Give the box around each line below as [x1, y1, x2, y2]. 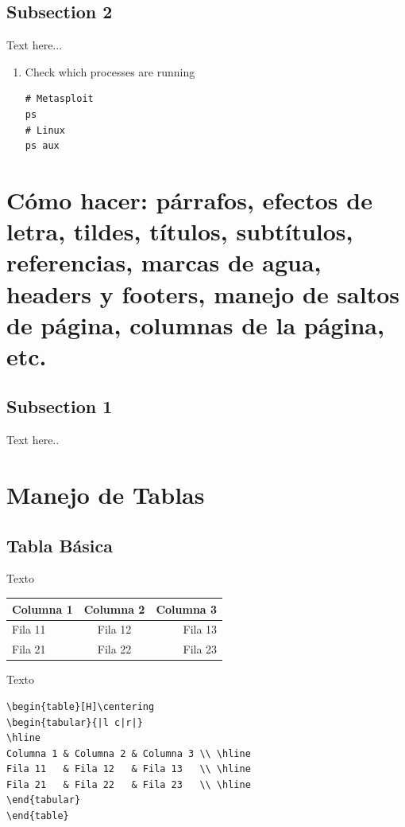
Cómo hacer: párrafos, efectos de [6, 183, 372, 216]
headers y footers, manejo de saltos [6, 277, 399, 310]
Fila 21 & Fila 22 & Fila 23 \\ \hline [6, 778, 251, 790]
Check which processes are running [25, 63, 195, 80]
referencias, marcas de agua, [6, 246, 322, 279]
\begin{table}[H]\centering [6, 700, 155, 712]
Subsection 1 [6, 394, 113, 419]
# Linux [25, 124, 65, 136]
